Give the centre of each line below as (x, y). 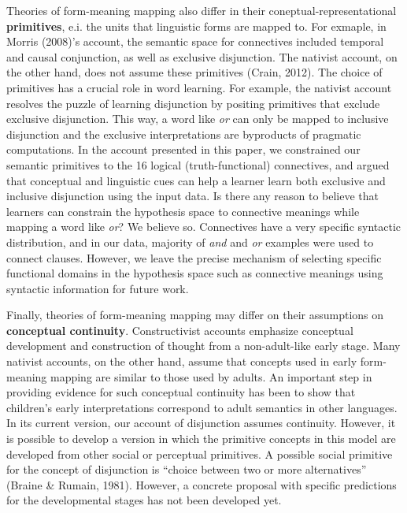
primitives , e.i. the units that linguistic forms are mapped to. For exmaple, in (196, 26)
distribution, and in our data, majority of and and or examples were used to (190, 242)
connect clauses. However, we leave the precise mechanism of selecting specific (194, 257)
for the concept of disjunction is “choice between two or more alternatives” (187, 469)
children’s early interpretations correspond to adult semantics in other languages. (202, 407)
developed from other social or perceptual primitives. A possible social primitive (200, 454)
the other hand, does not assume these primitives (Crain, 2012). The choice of (194, 72)
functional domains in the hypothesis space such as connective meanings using (195, 273)
